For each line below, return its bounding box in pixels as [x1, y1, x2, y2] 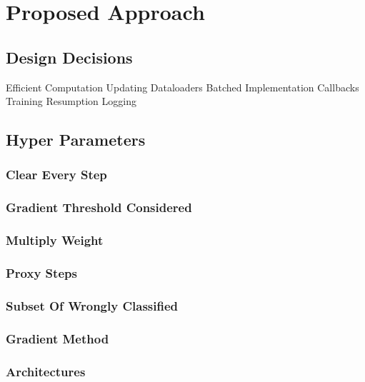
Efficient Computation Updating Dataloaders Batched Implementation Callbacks [6, 79, 359, 94]
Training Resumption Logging [6, 94, 136, 109]
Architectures [6, 362, 86, 380]
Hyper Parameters [6, 129, 146, 151]
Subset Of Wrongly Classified [6, 296, 179, 314]
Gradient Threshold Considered [6, 198, 192, 216]
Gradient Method [6, 329, 109, 347]
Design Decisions [6, 46, 133, 68]
